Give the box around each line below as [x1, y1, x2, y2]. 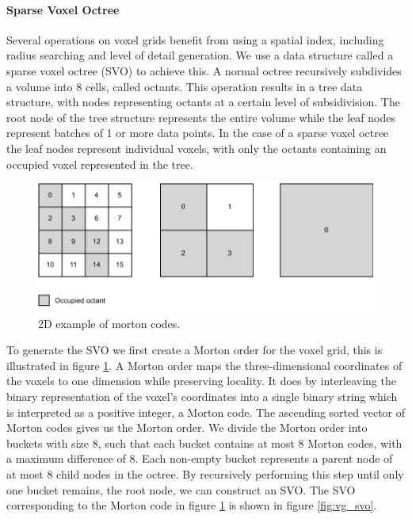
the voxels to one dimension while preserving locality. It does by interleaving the [6, 372, 396, 389]
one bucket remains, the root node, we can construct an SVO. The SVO [6, 481, 356, 498]
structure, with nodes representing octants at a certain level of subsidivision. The [6, 93, 400, 110]
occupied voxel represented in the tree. [6, 155, 193, 172]
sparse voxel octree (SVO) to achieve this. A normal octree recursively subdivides [6, 62, 402, 78]
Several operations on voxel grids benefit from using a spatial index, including [6, 31, 384, 48]
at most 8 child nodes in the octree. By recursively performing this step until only [6, 466, 404, 483]
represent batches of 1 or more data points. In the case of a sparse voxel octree [6, 124, 389, 141]
